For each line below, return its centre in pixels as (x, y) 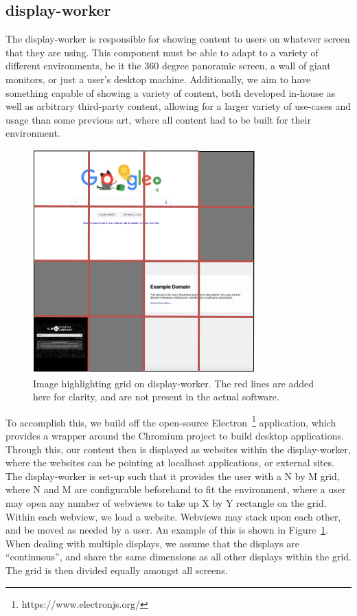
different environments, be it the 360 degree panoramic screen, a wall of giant (168, 66)
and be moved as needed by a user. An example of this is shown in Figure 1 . (167, 530)
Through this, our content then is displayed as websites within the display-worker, (178, 449)
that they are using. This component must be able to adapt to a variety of (162, 52)
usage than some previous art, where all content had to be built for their (158, 119)
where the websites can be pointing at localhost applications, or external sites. (170, 463)
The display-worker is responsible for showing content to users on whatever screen (178, 39)
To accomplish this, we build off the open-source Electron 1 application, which (171, 421)
